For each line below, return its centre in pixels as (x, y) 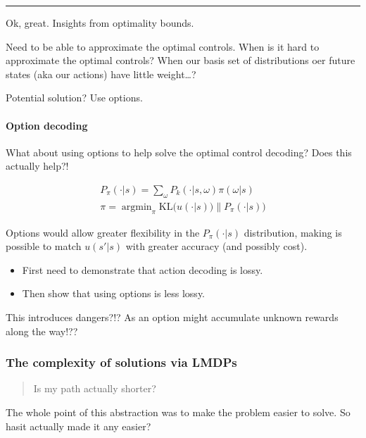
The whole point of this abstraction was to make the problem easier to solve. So (178, 412)
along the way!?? (42, 331)
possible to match (44, 246)
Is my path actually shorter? (95, 388)
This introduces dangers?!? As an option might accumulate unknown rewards (172, 317)
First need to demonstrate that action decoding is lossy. (143, 269)
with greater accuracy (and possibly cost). (216, 246)
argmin (137, 207)
